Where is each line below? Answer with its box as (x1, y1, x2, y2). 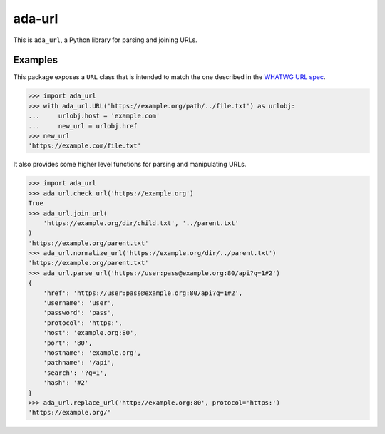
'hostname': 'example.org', (43, 349, 142, 356)
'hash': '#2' (43, 378, 89, 387)
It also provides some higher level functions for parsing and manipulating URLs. (13, 160, 247, 169)
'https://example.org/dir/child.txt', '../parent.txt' (43, 219, 239, 227)
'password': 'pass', (43, 309, 115, 317)
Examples (13, 54, 58, 66)
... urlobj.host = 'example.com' (28, 112, 160, 120)
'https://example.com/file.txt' (28, 142, 142, 150)
